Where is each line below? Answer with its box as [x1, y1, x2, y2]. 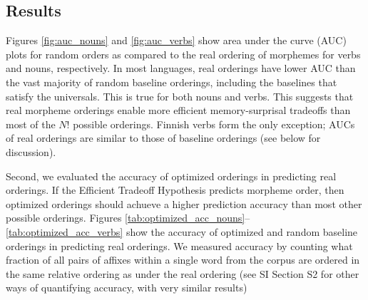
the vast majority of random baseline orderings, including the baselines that [6, 74, 337, 89]
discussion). [6, 144, 56, 159]
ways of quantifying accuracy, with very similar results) [6, 280, 247, 295]
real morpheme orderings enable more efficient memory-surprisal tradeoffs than [6, 103, 351, 118]
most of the [6, 116, 56, 131]
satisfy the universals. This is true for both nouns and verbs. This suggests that [6, 88, 354, 103]
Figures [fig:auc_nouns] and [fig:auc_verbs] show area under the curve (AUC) [6, 33, 347, 48]
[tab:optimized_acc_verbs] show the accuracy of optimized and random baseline [6, 224, 358, 239]
